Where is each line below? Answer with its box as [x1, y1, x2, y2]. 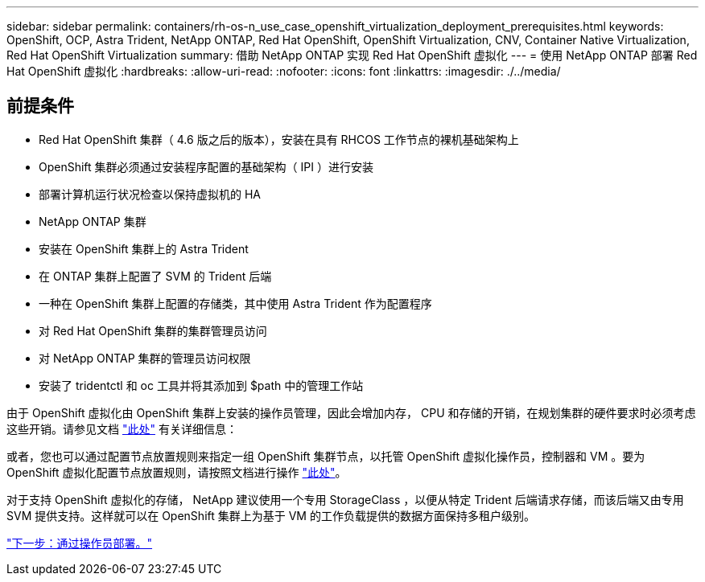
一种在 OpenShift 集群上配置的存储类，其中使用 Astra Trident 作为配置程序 [39, 296, 432, 310]
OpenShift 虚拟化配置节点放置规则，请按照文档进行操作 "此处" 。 [6, 465, 347, 479]
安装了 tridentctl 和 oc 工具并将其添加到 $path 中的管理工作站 [39, 378, 364, 392]
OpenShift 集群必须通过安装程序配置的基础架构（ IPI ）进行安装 [39, 159, 373, 174]
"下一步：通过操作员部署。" [6, 535, 153, 550]
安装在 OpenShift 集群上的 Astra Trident [39, 241, 249, 256]
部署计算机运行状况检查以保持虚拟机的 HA [39, 186, 261, 201]
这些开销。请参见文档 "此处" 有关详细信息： [6, 421, 237, 436]
